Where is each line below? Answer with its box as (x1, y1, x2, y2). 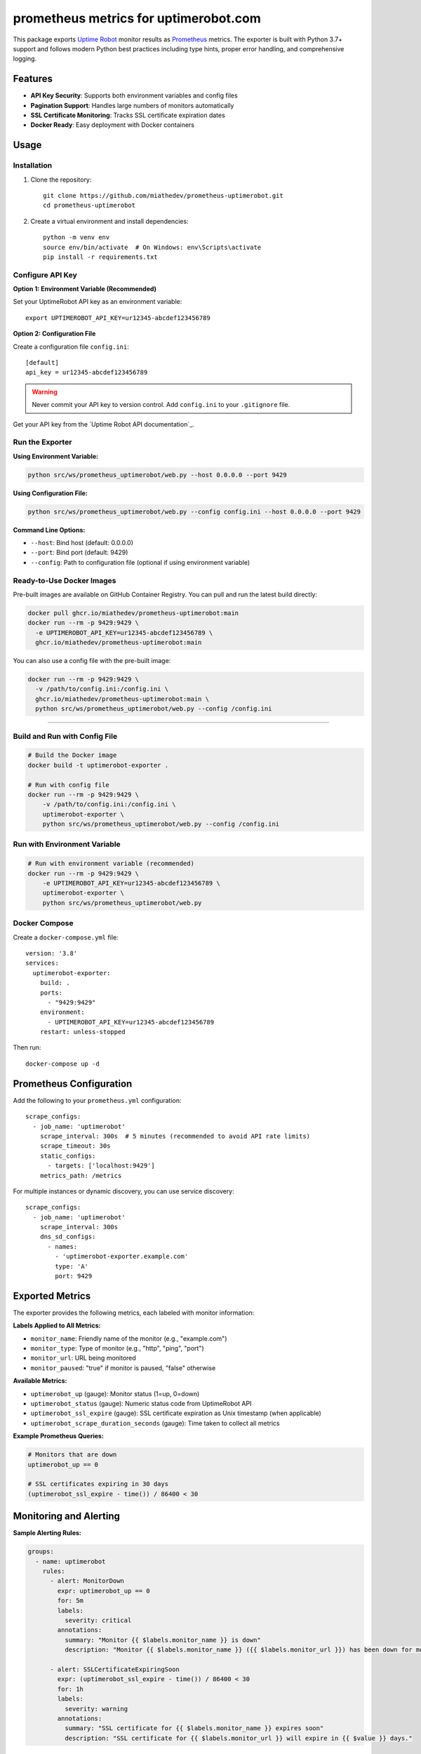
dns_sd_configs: (39, 1233, 96, 1241)
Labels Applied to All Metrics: (13, 1321, 101, 1330)
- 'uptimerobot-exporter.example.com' (55, 1252, 189, 1261)
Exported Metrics (13, 1290, 91, 1301)
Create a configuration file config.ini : (13, 342, 129, 351)
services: (25, 959, 59, 968)
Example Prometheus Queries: (13, 1432, 105, 1440)
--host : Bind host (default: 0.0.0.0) (30, 539, 133, 547)
